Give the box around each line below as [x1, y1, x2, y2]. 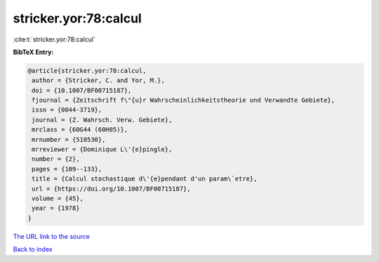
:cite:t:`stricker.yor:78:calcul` [13, 35, 96, 44]
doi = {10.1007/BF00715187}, [32, 86, 132, 94]
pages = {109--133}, [32, 165, 102, 173]
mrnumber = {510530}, [32, 136, 106, 143]
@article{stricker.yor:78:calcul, [27, 67, 147, 74]
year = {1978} [32, 204, 80, 212]
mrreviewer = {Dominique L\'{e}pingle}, [32, 145, 173, 154]
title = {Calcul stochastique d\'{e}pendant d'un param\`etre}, [32, 175, 258, 183]
